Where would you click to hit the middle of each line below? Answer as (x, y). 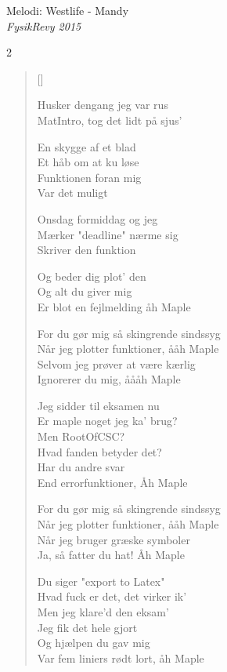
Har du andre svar (81, 467)
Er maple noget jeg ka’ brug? (107, 421)
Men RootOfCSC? (81, 436)
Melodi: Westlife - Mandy (68, 10)
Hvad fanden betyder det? (99, 451)
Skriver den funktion (86, 250)
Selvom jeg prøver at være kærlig (116, 363)
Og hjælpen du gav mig (94, 643)
